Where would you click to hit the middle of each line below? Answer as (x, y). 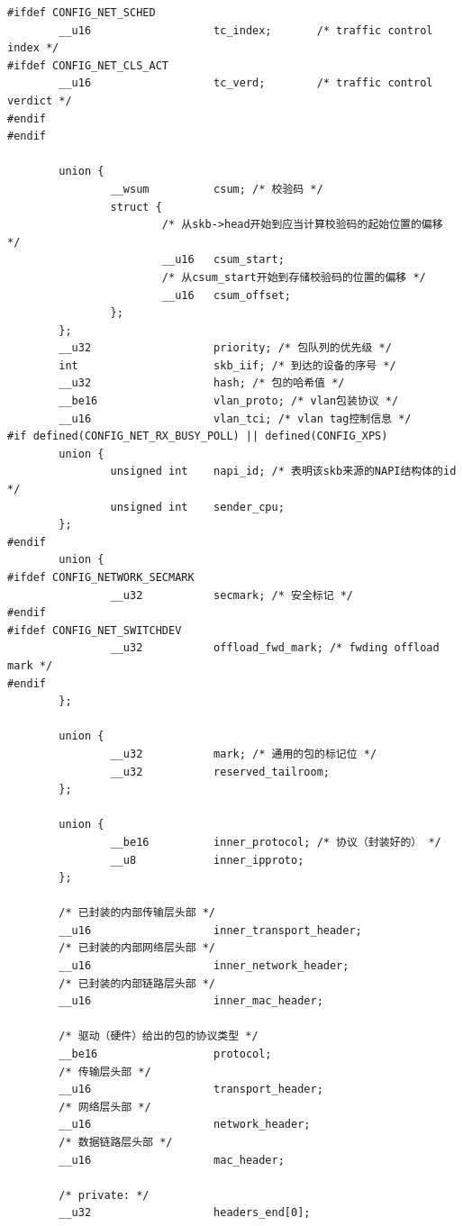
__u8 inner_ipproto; (207, 860)
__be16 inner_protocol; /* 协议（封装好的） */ (276, 842)
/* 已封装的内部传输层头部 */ (137, 913)
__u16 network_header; (185, 1125)
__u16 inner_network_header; (204, 966)
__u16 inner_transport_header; (210, 930)
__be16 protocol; (165, 1054)
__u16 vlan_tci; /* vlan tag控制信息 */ (235, 418)
